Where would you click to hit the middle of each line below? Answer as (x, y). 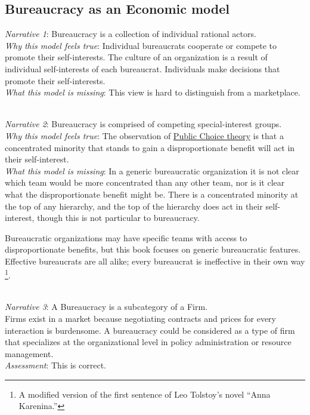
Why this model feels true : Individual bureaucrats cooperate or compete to (141, 45)
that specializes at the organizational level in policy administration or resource (148, 342)
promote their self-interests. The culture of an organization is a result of (136, 57)
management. (29, 353)
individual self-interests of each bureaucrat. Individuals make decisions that (142, 68)
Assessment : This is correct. (56, 365)
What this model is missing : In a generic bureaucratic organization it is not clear (152, 170)
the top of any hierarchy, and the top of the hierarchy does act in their (134, 206)
